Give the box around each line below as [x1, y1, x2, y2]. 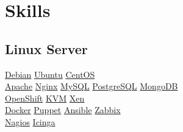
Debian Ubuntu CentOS [5, 68, 95, 80]
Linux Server [5, 39, 88, 58]
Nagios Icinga [5, 115, 56, 128]
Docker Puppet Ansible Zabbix [5, 103, 121, 116]
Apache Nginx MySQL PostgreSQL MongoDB [5, 80, 178, 92]
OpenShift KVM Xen [5, 91, 85, 104]
